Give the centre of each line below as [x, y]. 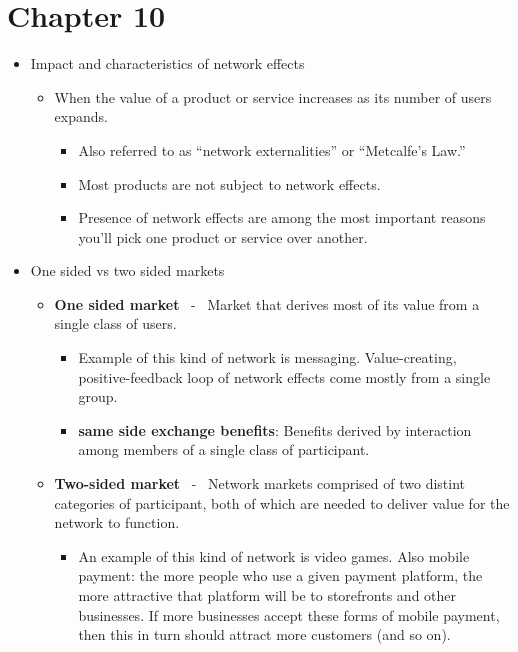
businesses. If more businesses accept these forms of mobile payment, [289, 614]
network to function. [117, 522]
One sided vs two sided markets [127, 270]
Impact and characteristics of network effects [167, 63]
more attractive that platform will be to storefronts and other [267, 595]
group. [98, 396]
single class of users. [115, 323]
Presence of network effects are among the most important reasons [282, 217]
